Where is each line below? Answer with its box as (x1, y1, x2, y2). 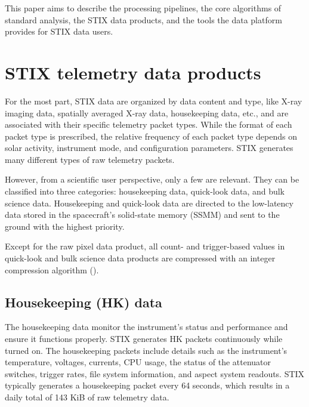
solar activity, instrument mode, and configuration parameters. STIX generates (5, 141, 293, 154)
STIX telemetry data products (5, 60, 261, 84)
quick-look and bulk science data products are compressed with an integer (5, 252, 276, 264)
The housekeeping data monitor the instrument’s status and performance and (5, 320, 288, 333)
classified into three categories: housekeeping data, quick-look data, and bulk (5, 185, 285, 198)
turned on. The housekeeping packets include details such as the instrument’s (5, 344, 288, 356)
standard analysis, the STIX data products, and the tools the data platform (5, 13, 282, 26)
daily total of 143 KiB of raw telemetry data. (5, 390, 169, 403)
